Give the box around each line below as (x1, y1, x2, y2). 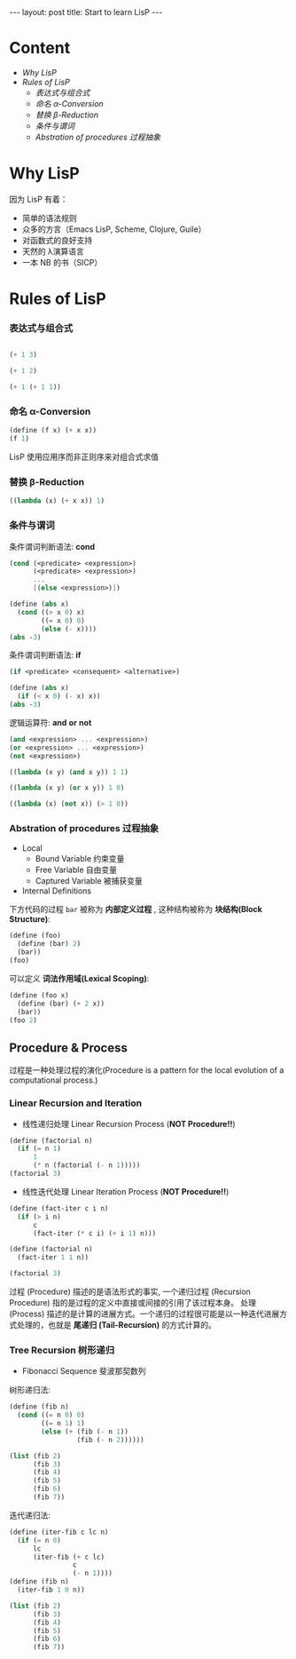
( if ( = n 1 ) (17, 1144, 62, 1154)
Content (9, 38, 71, 59)
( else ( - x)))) (41, 624, 97, 633)
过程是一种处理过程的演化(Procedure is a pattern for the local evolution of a (9, 1065, 284, 1076)
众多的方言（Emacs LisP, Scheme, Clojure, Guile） (21, 224, 206, 234)
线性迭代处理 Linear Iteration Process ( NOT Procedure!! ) (21, 1186, 230, 1196)
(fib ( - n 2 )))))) (76, 1435, 144, 1444)
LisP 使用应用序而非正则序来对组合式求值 (9, 451, 160, 463)
